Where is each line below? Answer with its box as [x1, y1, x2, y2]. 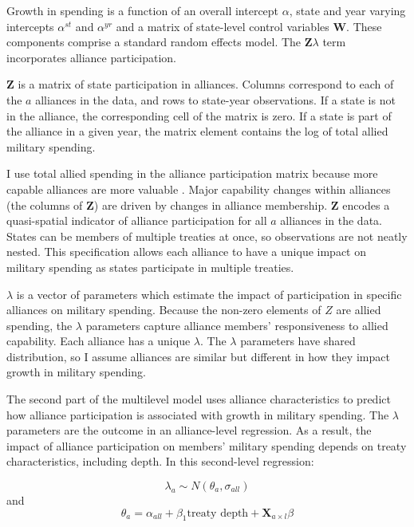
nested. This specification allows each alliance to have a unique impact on [6, 243, 366, 260]
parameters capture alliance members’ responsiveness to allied [85, 317, 388, 333]
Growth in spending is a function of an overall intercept [6, 2, 279, 18]
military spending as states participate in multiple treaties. [6, 258, 294, 275]
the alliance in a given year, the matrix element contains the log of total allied [6, 123, 388, 140]
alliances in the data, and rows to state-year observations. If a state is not [35, 91, 396, 108]
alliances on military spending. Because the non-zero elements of [6, 301, 321, 318]
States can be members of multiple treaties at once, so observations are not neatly [6, 227, 408, 244]
